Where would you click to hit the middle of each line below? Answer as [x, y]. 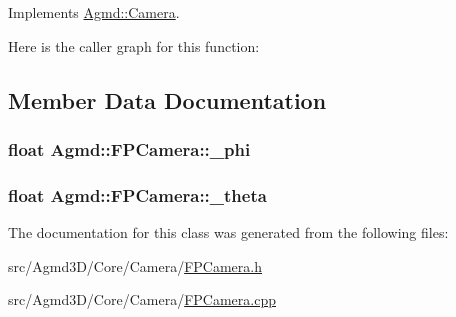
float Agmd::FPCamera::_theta [137, 194]
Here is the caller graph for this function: [134, 45]
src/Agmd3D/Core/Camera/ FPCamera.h [135, 265]
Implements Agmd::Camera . [94, 12]
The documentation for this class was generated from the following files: [228, 232]
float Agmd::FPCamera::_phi [129, 148]
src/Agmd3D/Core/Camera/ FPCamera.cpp [142, 299]
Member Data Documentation [167, 99]
